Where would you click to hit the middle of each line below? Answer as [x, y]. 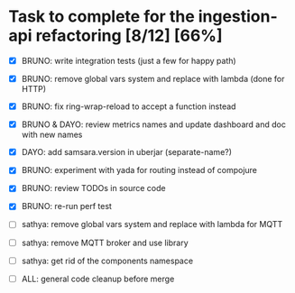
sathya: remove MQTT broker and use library [105, 243]
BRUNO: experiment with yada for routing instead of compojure [139, 170]
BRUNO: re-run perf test [66, 206]
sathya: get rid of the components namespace [107, 261]
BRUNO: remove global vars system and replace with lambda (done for [153, 79]
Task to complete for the [101, 17]
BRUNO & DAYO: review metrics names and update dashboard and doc [153, 124]
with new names [52, 135]
